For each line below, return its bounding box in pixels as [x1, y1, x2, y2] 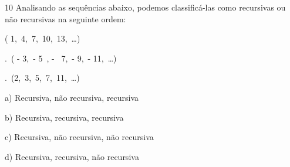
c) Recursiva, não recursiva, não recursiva [5, 131, 154, 143]
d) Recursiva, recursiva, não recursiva [5, 150, 139, 162]
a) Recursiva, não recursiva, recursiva [5, 91, 139, 103]
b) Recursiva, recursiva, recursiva [5, 111, 124, 123]
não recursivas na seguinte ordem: [5, 12, 126, 25]
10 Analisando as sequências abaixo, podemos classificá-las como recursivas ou [5, 1, 286, 13]
